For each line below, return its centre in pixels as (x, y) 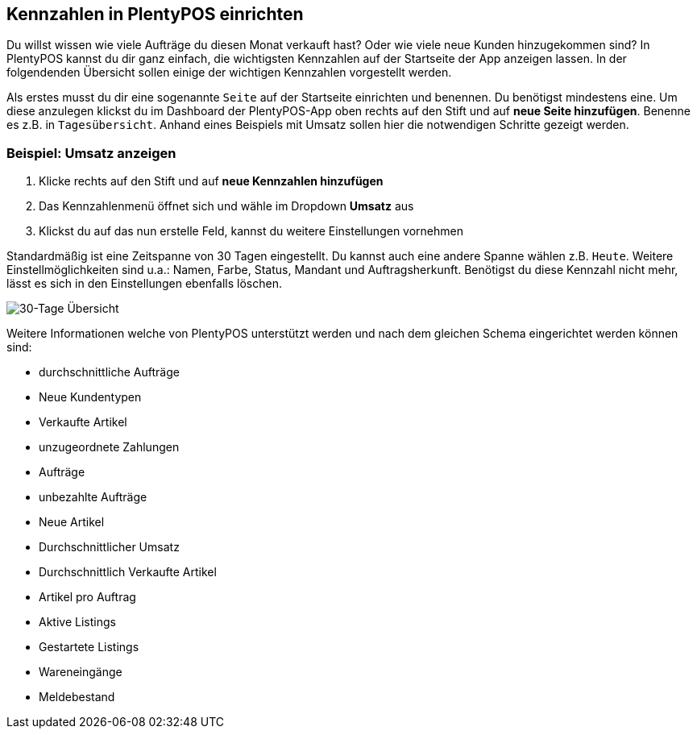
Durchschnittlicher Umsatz (109, 547)
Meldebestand (77, 697)
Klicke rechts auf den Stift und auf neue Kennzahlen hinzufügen (211, 181)
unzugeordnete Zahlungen (109, 447)
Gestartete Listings (89, 647)
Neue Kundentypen (90, 397)
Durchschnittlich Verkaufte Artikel (128, 572)
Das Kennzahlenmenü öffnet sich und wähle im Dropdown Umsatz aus (226, 206)
